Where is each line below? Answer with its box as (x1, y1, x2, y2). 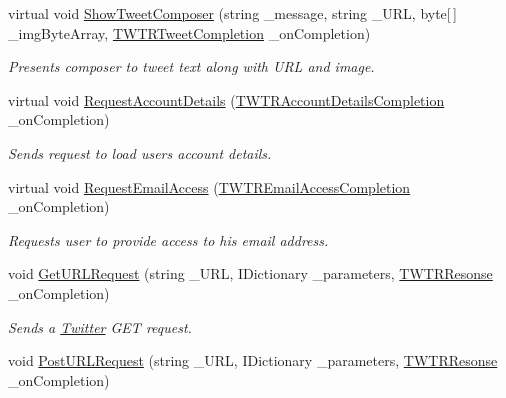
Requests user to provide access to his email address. (8, 229, 329, 250)
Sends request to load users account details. (8, 142, 272, 163)
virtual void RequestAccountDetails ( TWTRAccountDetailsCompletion (8, 89, 445, 110)
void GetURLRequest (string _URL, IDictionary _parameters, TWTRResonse (8, 263, 493, 284)
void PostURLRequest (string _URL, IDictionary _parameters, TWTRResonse (8, 350, 498, 371)
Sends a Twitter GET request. (8, 316, 192, 337)
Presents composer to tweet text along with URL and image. (8, 56, 375, 77)
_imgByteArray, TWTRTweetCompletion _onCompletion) (8, 22, 371, 43)
